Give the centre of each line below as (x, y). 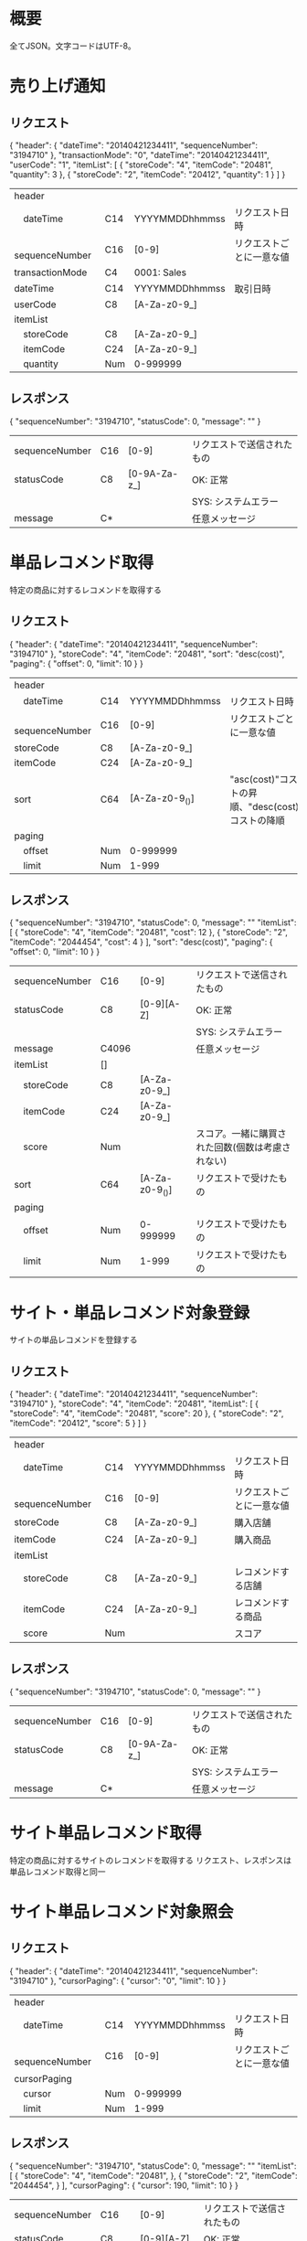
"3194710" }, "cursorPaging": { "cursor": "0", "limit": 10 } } (118, 1980)
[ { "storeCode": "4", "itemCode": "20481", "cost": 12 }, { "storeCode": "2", (148, 933)
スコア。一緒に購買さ (241, 1134)
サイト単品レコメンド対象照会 (122, 1912)
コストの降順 (257, 820)
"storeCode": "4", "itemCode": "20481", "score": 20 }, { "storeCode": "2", (147, 1414)
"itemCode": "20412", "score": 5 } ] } (78, 1424)
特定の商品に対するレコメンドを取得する (85, 590)
